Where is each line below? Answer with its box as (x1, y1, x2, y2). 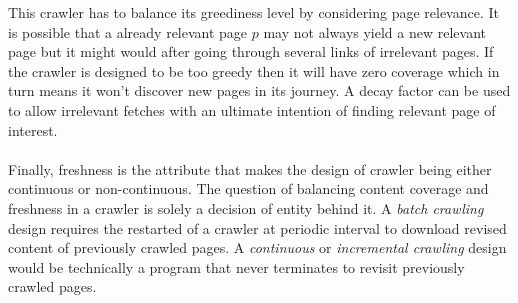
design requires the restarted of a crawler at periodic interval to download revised (8, 217, 507, 238)
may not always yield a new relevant (263, 21, 486, 42)
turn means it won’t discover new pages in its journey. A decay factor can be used (8, 80, 511, 101)
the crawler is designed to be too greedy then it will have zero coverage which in (8, 60, 500, 81)
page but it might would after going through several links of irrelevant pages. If (8, 41, 494, 62)
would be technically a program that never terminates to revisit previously (8, 256, 465, 277)
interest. (8, 119, 58, 140)
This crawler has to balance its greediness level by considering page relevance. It (8, 2, 499, 22)
